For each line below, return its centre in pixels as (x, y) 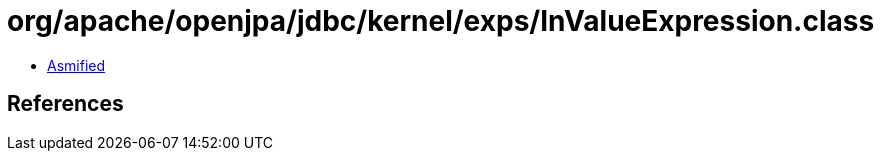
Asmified (76, 65)
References (65, 104)
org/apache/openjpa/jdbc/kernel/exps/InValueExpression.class (441, 21)
